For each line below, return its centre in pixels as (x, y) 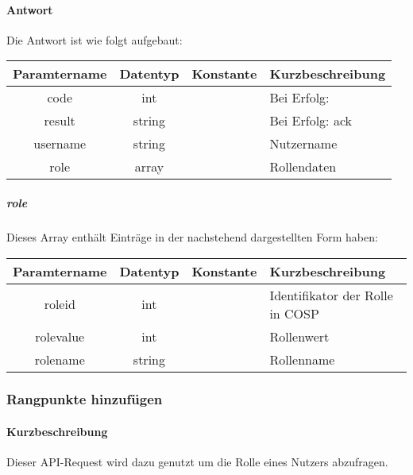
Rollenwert (299, 336)
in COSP (294, 313)
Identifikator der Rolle (331, 295)
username (60, 144)
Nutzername (303, 144)
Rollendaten (303, 167)
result (60, 121)
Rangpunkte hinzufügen (85, 399)
